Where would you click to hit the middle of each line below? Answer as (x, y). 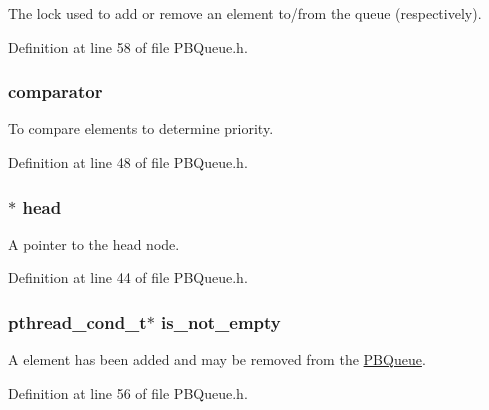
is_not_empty (221, 321)
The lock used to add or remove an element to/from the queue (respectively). (245, 13)
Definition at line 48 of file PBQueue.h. (128, 162)
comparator (55, 91)
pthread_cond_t (77, 321)
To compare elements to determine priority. (141, 128)
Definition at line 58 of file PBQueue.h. (128, 46)
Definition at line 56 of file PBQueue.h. (128, 392)
